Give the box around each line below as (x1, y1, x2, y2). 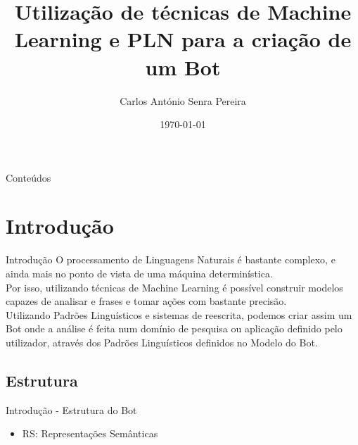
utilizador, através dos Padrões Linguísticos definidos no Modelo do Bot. (6, 334, 318, 349)
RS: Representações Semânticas (22, 426, 158, 441)
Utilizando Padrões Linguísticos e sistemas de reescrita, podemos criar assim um (6, 307, 352, 322)
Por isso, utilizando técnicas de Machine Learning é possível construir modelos (6, 280, 343, 294)
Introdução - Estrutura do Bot (6, 402, 137, 417)
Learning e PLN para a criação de (14, 25, 352, 54)
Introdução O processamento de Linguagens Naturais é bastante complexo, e (6, 252, 335, 267)
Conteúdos (6, 170, 51, 184)
